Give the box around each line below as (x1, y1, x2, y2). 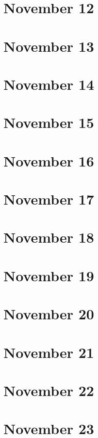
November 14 (3, 74, 94, 94)
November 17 (3, 189, 94, 209)
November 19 (3, 265, 94, 285)
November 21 (3, 342, 94, 362)
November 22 (3, 380, 94, 400)
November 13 (3, 36, 94, 56)
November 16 (3, 150, 94, 170)
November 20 (3, 304, 94, 324)
